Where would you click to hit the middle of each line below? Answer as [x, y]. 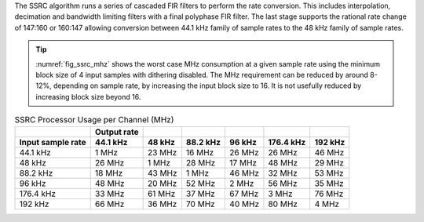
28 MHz [201, 162]
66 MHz [110, 204]
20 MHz [162, 183]
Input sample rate [53, 142]
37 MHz [200, 194]
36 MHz [162, 204]
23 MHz [162, 152]
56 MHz [283, 183]
